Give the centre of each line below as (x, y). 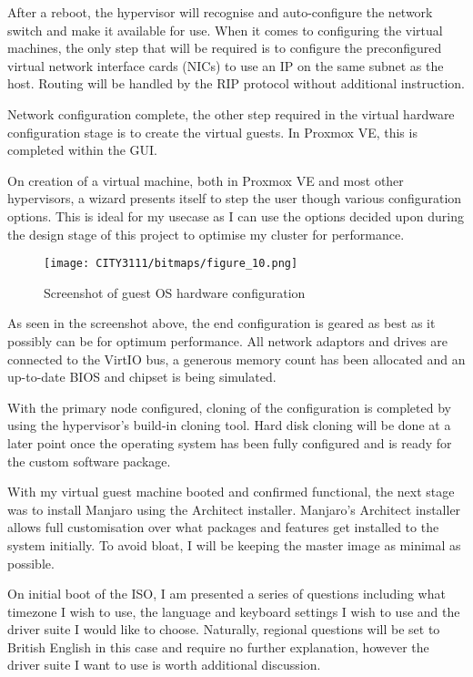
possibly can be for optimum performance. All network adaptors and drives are (227, 340)
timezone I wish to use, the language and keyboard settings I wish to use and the (234, 611)
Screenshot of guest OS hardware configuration (175, 292)
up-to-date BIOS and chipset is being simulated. (142, 377)
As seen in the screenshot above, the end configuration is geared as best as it (221, 323)
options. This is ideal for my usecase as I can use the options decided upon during (236, 215)
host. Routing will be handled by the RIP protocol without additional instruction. (236, 83)
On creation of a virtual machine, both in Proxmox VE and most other (206, 180)
